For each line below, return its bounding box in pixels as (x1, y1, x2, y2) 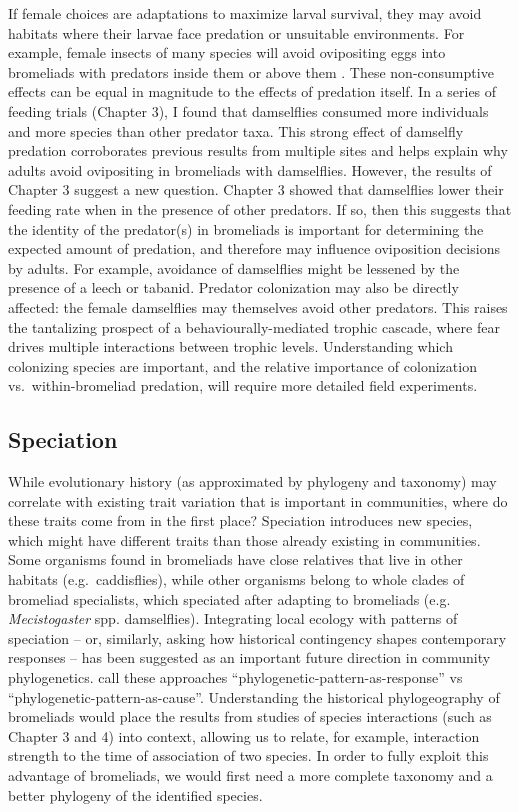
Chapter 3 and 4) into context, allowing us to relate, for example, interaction (8, 725, 480, 746)
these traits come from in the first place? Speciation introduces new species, (8, 510, 473, 531)
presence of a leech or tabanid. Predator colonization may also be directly (8, 277, 459, 298)
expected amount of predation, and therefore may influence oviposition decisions (8, 238, 500, 259)
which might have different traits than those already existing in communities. (8, 529, 481, 550)
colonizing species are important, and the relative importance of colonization (8, 355, 477, 376)
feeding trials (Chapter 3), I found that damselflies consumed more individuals (8, 100, 489, 121)
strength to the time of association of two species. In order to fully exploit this (8, 745, 489, 766)
